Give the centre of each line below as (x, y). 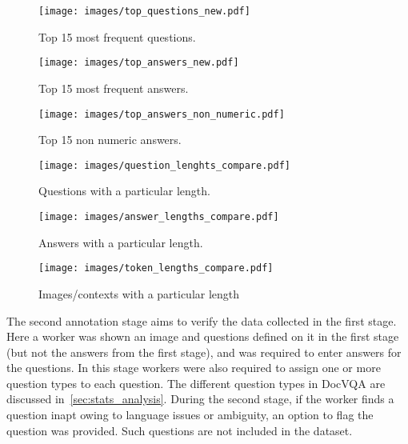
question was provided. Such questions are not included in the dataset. (180, 430)
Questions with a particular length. (124, 191)
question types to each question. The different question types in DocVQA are (196, 383)
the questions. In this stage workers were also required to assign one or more (194, 368)
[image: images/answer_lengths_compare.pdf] (159, 217)
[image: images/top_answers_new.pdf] (139, 63)
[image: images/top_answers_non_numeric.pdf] (162, 114)
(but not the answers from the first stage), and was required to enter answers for (204, 352)
